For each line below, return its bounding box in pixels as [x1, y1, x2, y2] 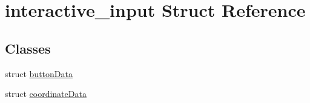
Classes [5, 39, 51, 57]
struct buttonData [5, 67, 73, 80]
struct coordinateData [5, 87, 87, 100]
